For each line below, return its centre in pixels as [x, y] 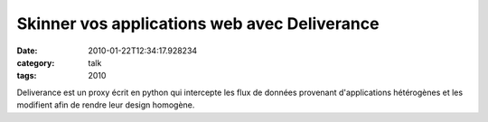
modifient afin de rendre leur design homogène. [106, 105]
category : [36, 62]
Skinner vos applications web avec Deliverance [198, 23]
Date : [27, 51]
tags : [27, 76]
